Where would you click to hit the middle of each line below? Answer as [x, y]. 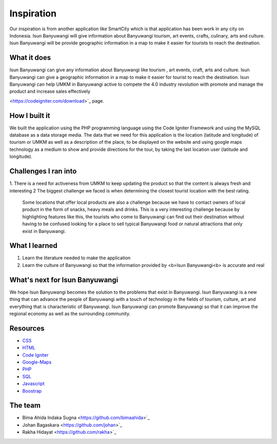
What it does [30, 58]
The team [25, 406]
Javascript [33, 384]
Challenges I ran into [43, 171]
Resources [27, 328]
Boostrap [32, 391]
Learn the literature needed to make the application [76, 258]
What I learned [33, 246]
